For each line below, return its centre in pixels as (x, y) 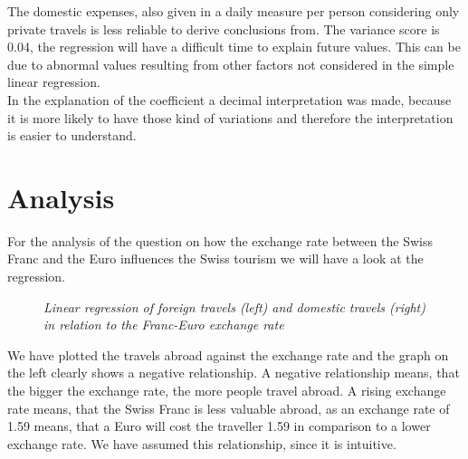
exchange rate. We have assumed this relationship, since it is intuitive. (202, 443)
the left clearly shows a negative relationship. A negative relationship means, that (234, 373)
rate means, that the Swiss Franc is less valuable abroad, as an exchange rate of (229, 408)
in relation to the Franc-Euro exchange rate (164, 325)
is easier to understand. (72, 135)
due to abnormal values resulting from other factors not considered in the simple (231, 64)
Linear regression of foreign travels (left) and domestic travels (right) (234, 306)
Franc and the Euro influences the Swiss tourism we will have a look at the (215, 258)
